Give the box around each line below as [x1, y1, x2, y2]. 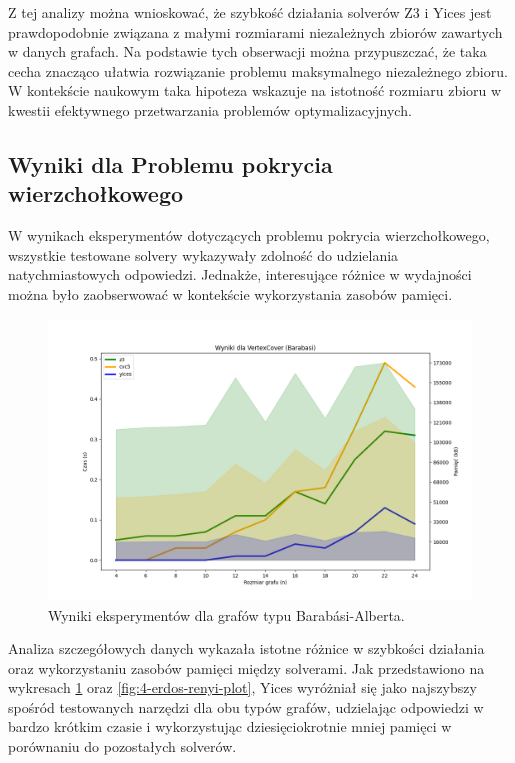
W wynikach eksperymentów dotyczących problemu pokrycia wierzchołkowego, [8, 225, 490, 246]
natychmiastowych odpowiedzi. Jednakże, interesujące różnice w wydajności [8, 264, 472, 285]
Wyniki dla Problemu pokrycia [8, 148, 333, 179]
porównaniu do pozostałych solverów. [8, 736, 237, 757]
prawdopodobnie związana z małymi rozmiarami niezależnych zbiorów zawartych [8, 21, 503, 42]
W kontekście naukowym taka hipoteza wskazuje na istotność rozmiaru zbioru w [8, 80, 502, 101]
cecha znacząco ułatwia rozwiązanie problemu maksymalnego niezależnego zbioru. [8, 60, 508, 81]
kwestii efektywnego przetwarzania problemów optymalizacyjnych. [8, 99, 412, 120]
